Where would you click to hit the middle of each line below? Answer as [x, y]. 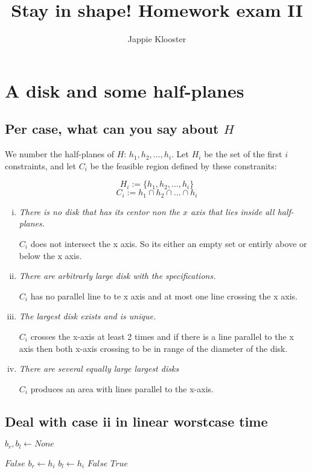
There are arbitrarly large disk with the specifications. [117, 276]
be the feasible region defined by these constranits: [183, 165]
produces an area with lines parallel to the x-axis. [122, 388]
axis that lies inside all [233, 211]
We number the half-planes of [59, 154]
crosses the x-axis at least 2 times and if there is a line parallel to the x [162, 336]
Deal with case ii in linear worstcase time [136, 421]
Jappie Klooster [157, 39]
